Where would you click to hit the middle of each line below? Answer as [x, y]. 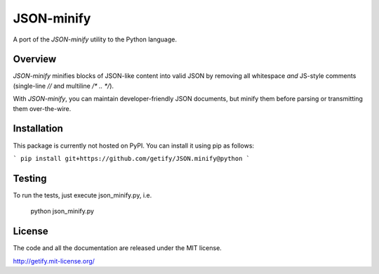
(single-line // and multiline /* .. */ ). [64, 86]
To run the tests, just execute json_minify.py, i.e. [82, 195]
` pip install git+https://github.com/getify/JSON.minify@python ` [132, 158]
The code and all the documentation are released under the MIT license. [118, 248]
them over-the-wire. [42, 108]
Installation [38, 129]
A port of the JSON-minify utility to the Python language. [95, 39]
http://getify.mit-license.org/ [54, 261]
